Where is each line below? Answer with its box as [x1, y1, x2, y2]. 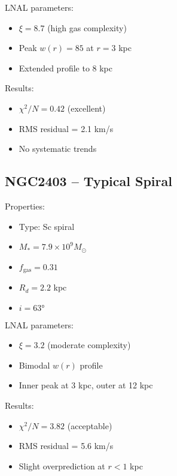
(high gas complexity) [47, 21, 127, 34]
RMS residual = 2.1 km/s [19, 122, 114, 134]
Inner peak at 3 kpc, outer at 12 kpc [19, 379, 153, 391]
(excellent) [67, 101, 106, 114]
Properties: [5, 199, 45, 212]
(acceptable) [67, 419, 112, 432]
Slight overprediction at [19, 459, 105, 472]
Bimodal [19, 358, 50, 371]
